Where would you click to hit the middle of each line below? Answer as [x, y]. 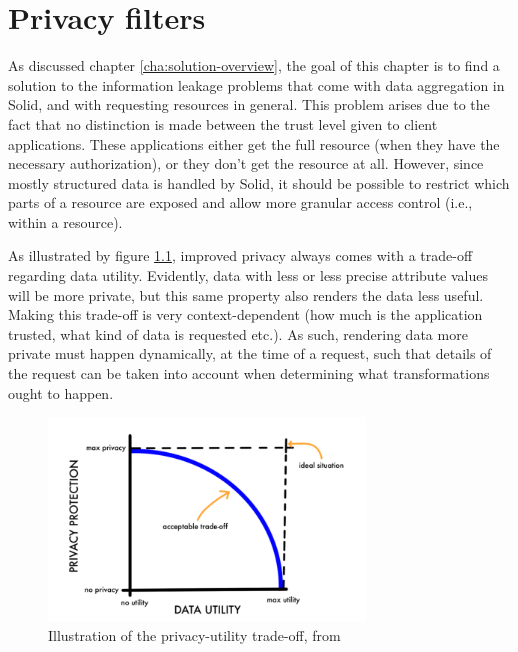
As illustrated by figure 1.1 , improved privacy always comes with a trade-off [240, 255]
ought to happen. [61, 392]
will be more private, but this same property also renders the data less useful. [246, 294]
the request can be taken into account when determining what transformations [249, 373]
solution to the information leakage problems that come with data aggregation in [256, 84]
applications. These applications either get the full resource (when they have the [254, 143]
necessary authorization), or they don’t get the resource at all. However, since [246, 163]
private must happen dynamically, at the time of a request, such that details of [250, 353]
